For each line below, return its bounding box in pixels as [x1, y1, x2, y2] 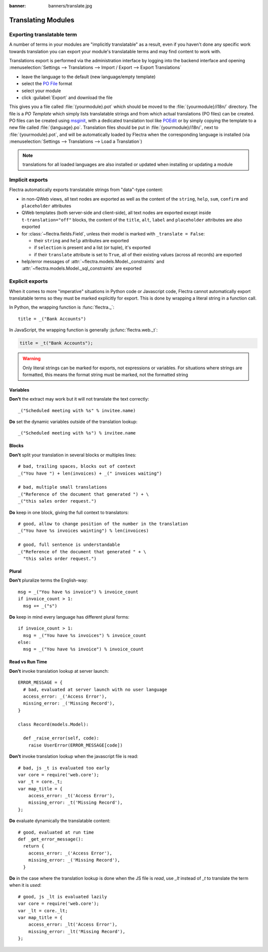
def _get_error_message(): [18, 837, 84, 842]
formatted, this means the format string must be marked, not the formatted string [22, 371, 188, 378]
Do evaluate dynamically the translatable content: [9, 818, 111, 824]
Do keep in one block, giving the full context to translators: [9, 509, 129, 515]
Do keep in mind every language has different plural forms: [9, 614, 130, 620]
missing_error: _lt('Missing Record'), [28, 929, 126, 934]
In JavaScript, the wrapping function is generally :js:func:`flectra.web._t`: [9, 327, 158, 333]
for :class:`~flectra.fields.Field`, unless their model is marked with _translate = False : [21, 230, 205, 236]
